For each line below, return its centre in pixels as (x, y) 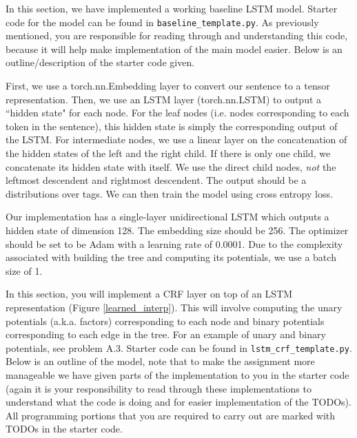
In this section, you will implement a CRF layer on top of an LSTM (149, 294)
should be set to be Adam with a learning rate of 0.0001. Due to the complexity (174, 243)
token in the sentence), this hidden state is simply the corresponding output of (172, 126)
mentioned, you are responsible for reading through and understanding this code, (177, 35)
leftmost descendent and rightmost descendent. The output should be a (156, 180)
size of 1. (24, 270)
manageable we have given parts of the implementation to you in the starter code (177, 374)
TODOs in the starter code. (64, 429)
